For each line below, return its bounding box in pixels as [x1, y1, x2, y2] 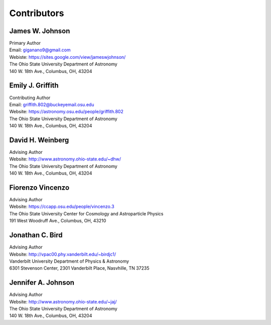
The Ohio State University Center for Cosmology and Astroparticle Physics [9, 210, 164, 216]
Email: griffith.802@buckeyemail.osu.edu [9, 101, 94, 108]
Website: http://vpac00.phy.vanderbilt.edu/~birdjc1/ [9, 251, 116, 257]
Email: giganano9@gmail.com [9, 47, 71, 53]
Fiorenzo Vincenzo [9, 183, 70, 192]
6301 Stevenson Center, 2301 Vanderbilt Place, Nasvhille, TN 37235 [9, 265, 150, 271]
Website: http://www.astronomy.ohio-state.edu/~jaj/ [9, 298, 117, 304]
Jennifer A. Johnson [9, 278, 75, 287]
